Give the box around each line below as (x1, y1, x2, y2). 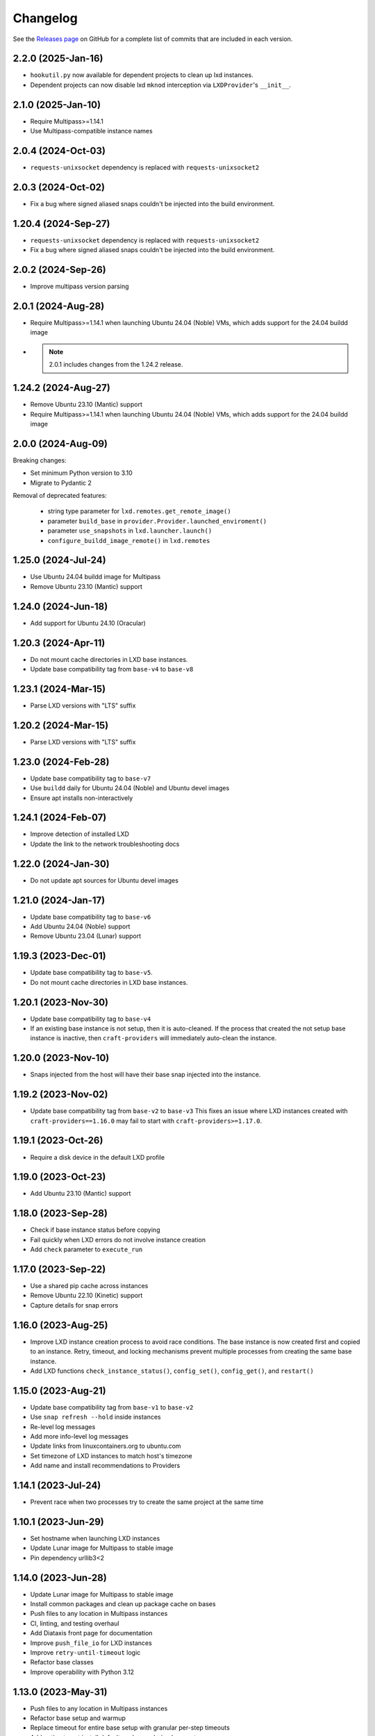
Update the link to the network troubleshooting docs (30, 840, 180, 848)
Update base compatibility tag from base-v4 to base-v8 (30, 665, 194, 674)
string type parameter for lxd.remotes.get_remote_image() (47, 507, 232, 515)
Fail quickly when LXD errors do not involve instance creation (30, 1235, 206, 1244)
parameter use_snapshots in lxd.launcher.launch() (47, 526, 212, 535)
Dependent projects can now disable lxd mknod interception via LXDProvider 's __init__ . (30, 81, 292, 89)
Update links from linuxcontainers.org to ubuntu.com (30, 1442, 181, 1451)
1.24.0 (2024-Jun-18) (12, 601, 108, 612)
